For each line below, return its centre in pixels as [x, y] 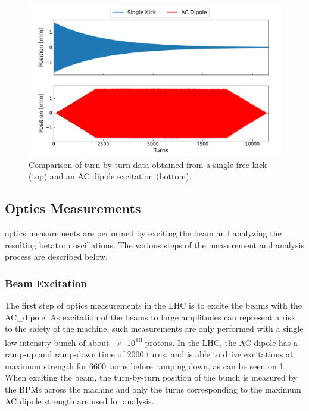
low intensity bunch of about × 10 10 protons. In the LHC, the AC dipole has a [152, 342]
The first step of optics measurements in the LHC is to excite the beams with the [153, 305]
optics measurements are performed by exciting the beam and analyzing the [143, 233]
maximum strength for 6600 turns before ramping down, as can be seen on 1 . [146, 365]
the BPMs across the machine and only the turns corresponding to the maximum [153, 389]
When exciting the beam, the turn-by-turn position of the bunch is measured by [151, 377]
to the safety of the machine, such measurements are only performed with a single [154, 329]
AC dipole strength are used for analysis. [79, 401]
